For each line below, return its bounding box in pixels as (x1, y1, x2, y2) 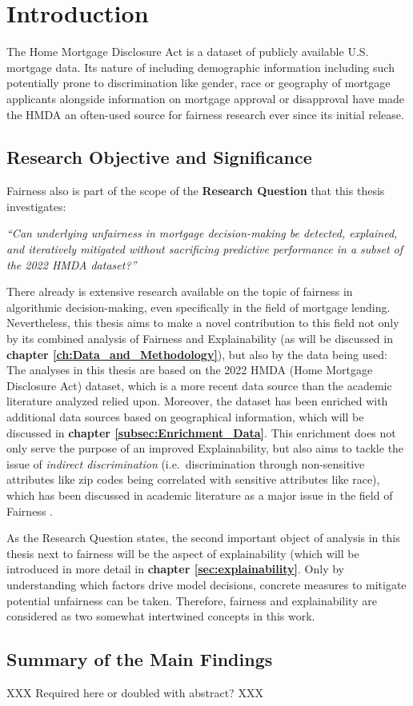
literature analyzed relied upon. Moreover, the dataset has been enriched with (6, 393, 388, 409)
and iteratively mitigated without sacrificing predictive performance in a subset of (6, 241, 403, 257)
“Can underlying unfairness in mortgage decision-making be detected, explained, (6, 225, 398, 241)
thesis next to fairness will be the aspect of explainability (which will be (6, 544, 359, 561)
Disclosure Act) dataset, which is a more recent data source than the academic (6, 377, 392, 393)
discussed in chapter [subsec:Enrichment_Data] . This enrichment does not (6, 424, 396, 441)
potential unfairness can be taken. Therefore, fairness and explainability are (6, 592, 377, 608)
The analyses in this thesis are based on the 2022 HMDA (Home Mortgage (6, 361, 373, 378)
